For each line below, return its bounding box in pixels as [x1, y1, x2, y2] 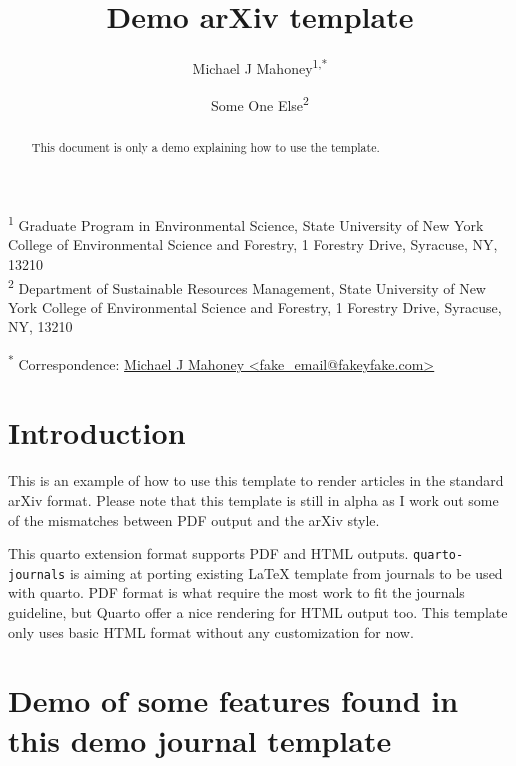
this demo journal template [8, 719, 392, 760]
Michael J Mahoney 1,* [192, 55, 328, 78]
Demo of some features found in [8, 680, 459, 721]
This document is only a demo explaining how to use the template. [31, 139, 380, 156]
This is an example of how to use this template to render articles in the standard [8, 470, 504, 491]
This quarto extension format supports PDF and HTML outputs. [8, 543, 409, 564]
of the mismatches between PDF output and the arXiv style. [8, 509, 380, 530]
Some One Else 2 [211, 92, 309, 116]
